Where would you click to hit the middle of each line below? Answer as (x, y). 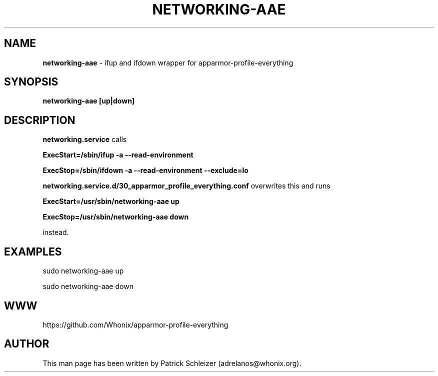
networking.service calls (85, 139)
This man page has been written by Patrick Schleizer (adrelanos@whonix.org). (172, 363)
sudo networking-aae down (88, 286)
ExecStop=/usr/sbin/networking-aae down (116, 217)
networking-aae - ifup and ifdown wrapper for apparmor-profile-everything (168, 62)
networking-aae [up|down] (89, 101)
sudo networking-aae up (83, 271)
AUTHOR (27, 344)
